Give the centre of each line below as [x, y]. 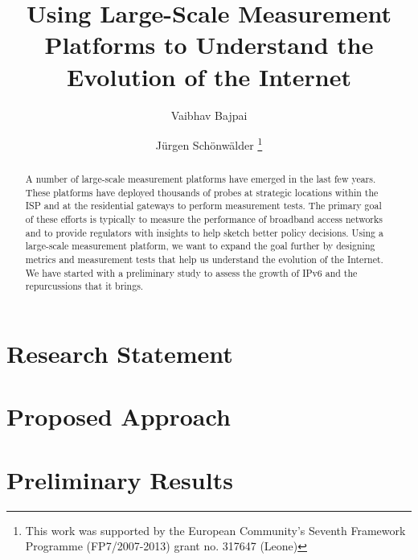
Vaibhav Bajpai [209, 115]
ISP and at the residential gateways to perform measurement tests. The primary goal [203, 206]
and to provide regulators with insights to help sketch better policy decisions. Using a [204, 232]
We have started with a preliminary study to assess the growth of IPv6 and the [191, 272]
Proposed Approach [119, 416]
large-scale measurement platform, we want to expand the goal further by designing [200, 246]
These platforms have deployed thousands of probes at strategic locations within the [202, 192]
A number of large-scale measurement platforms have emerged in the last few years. [201, 179]
